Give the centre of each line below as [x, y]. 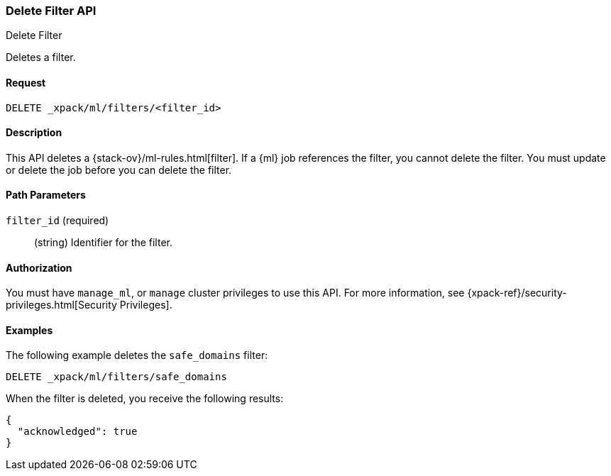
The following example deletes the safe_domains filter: [137, 355]
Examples [29, 330]
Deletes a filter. [41, 57]
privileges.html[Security [61, 305]
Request [26, 82]
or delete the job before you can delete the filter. [119, 170]
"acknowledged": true [77, 432]
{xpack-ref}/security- [517, 293]
